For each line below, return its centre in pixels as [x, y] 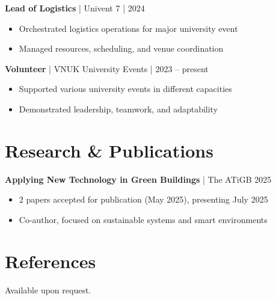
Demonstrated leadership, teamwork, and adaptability [118, 109]
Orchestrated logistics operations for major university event [128, 28]
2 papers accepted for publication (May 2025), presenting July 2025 [143, 199]
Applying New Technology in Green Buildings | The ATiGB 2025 [138, 179]
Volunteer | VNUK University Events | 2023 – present [107, 68]
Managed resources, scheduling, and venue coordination [121, 48]
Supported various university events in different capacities [125, 89]
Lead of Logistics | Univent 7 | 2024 [75, 8]
